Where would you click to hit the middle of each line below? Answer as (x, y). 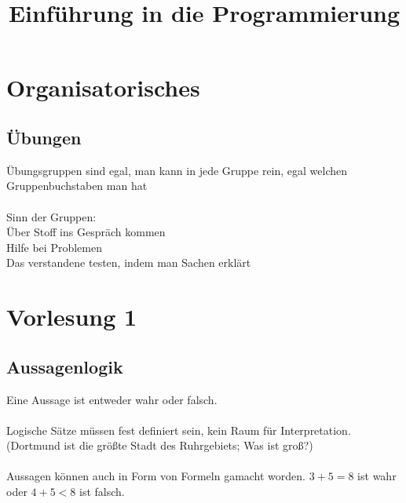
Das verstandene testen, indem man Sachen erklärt (129, 262)
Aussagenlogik (65, 366)
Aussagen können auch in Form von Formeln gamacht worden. (156, 476)
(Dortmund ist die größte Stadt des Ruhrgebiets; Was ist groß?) (160, 445)
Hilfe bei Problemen (54, 247)
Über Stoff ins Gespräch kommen (86, 232)
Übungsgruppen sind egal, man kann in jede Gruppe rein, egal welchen (177, 170)
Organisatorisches (103, 87)
